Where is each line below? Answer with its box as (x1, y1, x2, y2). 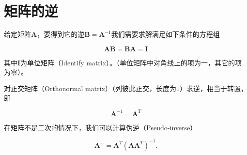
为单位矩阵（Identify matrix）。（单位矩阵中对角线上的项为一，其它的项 (20, 57, 242, 67)
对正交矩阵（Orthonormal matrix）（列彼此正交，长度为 (4, 83, 176, 93)
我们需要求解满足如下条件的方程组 (111, 29, 220, 39)
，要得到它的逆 (37, 29, 85, 39)
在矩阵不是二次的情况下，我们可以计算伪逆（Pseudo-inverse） (4, 122, 197, 132)
